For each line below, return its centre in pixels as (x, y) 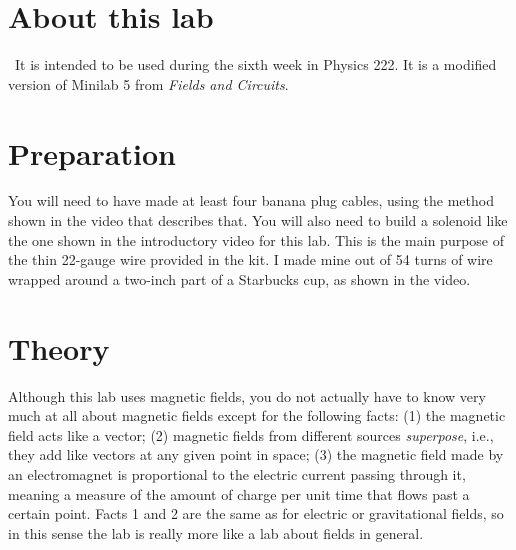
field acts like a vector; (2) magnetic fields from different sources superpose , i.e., (251, 434)
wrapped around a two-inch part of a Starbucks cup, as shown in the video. (239, 278)
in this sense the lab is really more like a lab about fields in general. (216, 532)
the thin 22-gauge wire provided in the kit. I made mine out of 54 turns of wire (250, 259)
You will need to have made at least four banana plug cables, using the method (251, 200)
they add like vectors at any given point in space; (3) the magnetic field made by (256, 454)
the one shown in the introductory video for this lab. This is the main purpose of (256, 239)
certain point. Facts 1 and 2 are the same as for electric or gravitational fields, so (256, 513)
